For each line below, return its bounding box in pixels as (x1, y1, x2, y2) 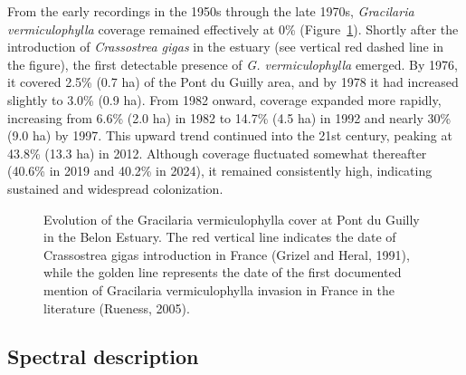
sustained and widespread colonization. (7, 178, 223, 197)
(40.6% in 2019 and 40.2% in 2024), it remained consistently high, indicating (7, 161, 433, 180)
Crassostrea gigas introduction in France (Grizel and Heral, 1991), (43, 245, 410, 264)
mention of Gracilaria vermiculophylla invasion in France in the (43, 280, 395, 299)
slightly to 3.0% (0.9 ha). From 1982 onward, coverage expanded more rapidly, (7, 90, 442, 109)
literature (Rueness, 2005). (43, 298, 190, 317)
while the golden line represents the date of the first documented (43, 263, 402, 282)
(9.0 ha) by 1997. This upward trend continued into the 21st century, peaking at (7, 126, 452, 145)
